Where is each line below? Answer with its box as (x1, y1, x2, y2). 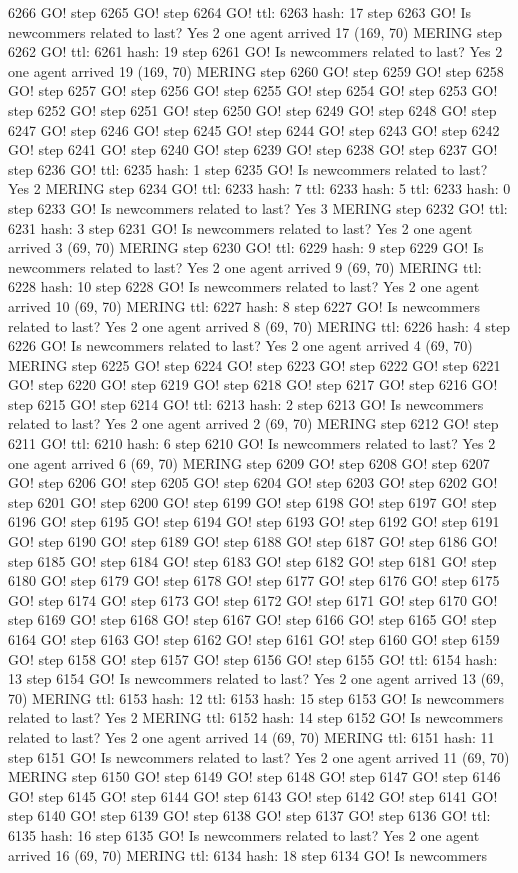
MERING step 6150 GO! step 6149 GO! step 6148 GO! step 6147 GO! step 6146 (8, 766, 501, 787)
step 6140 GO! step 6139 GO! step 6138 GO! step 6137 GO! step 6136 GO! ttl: (8, 805, 491, 826)
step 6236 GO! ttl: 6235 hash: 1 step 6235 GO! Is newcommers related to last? (8, 158, 488, 179)
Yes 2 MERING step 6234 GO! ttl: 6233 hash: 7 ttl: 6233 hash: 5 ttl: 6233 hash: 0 (8, 178, 511, 199)
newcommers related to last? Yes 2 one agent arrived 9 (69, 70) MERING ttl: (8, 256, 482, 277)
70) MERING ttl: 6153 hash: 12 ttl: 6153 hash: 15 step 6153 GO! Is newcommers (8, 687, 505, 708)
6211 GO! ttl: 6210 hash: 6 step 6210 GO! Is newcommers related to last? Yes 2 (8, 433, 496, 454)
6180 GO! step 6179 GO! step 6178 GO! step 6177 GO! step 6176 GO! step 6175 (8, 570, 500, 591)
